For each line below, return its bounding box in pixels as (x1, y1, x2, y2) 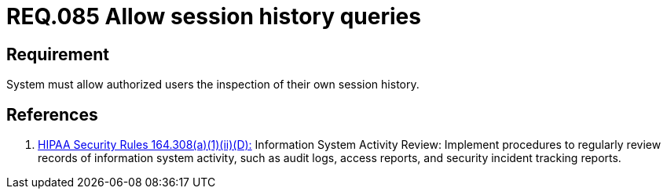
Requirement (6, 44, 110, 64)
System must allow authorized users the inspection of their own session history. (6, 78, 420, 92)
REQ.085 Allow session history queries (6, 3, 421, 30)
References (6, 104, 98, 125)
